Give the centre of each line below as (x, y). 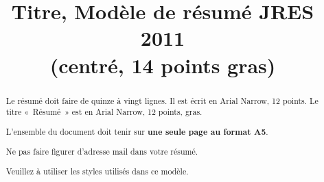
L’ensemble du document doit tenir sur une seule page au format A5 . (137, 131)
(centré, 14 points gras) (163, 65)
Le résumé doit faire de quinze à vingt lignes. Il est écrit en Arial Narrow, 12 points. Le (162, 100)
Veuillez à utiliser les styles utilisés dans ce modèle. (97, 171)
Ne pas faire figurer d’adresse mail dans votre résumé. (102, 152)
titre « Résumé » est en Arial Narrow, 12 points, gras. (104, 112)
